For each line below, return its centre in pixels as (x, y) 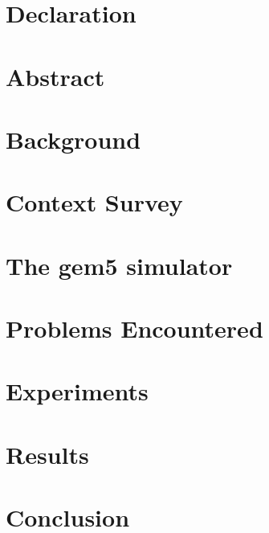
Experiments (77, 391)
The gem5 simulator (119, 265)
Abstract (55, 76)
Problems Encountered (134, 328)
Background (73, 139)
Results (47, 454)
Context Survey (94, 202)
